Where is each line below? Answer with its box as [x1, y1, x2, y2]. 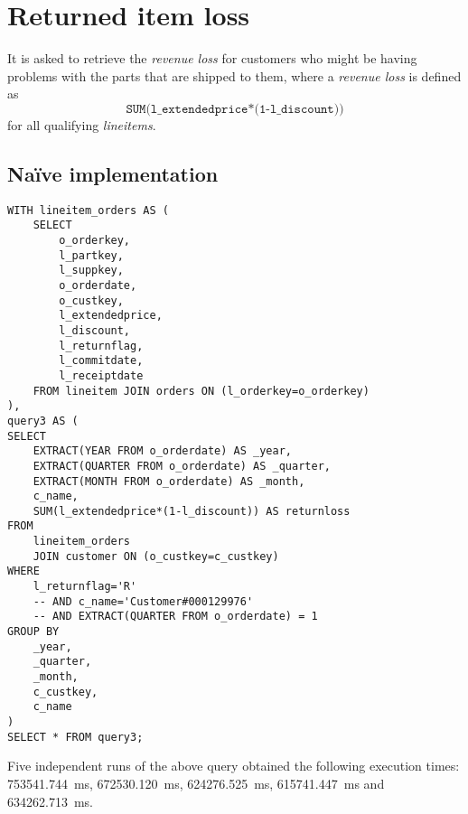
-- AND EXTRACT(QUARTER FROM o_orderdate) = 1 [33, 610, 318, 623]
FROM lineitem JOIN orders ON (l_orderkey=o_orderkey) [33, 384, 370, 398]
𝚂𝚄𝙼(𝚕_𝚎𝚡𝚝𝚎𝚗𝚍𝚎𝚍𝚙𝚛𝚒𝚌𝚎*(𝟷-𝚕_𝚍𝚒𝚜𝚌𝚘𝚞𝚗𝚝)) [126, 102, 344, 116]
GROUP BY [7, 625, 60, 639]
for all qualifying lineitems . [7, 115, 156, 134]
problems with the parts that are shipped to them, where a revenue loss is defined [7, 66, 462, 85]
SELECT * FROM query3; [7, 730, 144, 744]
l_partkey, [59, 248, 124, 262]
